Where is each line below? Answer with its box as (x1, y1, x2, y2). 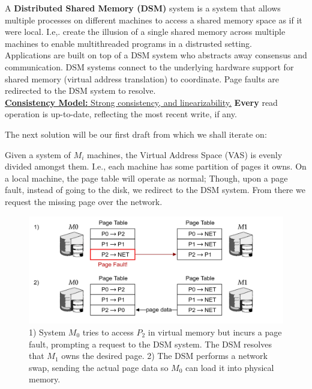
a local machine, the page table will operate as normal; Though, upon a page (5, 171, 288, 184)
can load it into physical (185, 361, 274, 373)
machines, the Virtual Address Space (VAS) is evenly (86, 148, 283, 161)
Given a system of (5, 148, 71, 161)
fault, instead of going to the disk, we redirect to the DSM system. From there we (5, 183, 305, 196)
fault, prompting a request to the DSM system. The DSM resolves (29, 337, 272, 350)
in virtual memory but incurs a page (148, 325, 282, 338)
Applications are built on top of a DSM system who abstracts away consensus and (5, 49, 307, 61)
